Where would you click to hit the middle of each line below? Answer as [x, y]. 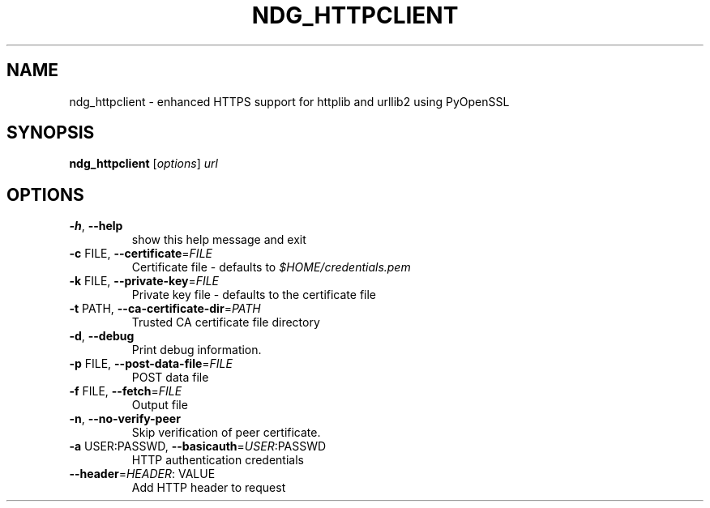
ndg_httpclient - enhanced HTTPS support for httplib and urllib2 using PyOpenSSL [289, 101]
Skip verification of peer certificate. [226, 433]
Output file [160, 405]
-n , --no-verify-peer [125, 419]
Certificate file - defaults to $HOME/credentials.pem [271, 267]
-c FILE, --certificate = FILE [141, 254]
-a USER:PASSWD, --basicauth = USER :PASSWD [198, 446]
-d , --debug [102, 336]
